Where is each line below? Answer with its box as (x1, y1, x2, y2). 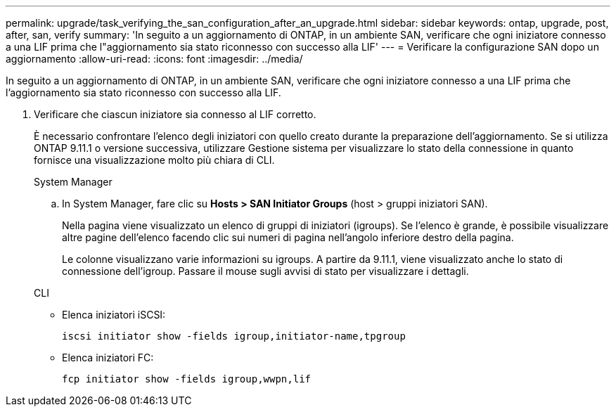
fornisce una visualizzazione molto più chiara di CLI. (34, 154, 275, 166)
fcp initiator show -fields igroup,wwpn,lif (62, 373, 312, 385)
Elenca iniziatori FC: (62, 352, 154, 363)
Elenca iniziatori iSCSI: (62, 309, 166, 321)
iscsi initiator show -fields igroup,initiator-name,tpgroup (62, 330, 406, 342)
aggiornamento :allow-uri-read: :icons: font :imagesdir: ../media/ (6, 53, 303, 65)
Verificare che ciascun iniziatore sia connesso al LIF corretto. (34, 108, 316, 120)
